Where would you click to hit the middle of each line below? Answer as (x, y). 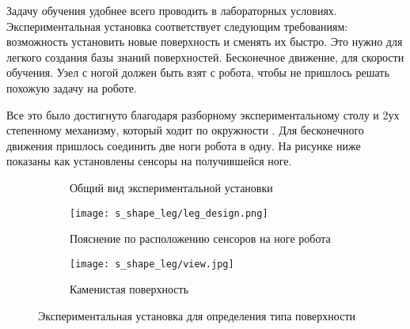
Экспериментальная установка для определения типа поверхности (197, 316)
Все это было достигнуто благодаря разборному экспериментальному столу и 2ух (203, 114)
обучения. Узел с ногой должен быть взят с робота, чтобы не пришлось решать (198, 72)
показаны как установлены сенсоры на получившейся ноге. (149, 161)
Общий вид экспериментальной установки (171, 187)
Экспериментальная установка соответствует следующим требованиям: (177, 26)
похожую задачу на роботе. (72, 87)
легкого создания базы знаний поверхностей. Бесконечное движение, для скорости (205, 57)
